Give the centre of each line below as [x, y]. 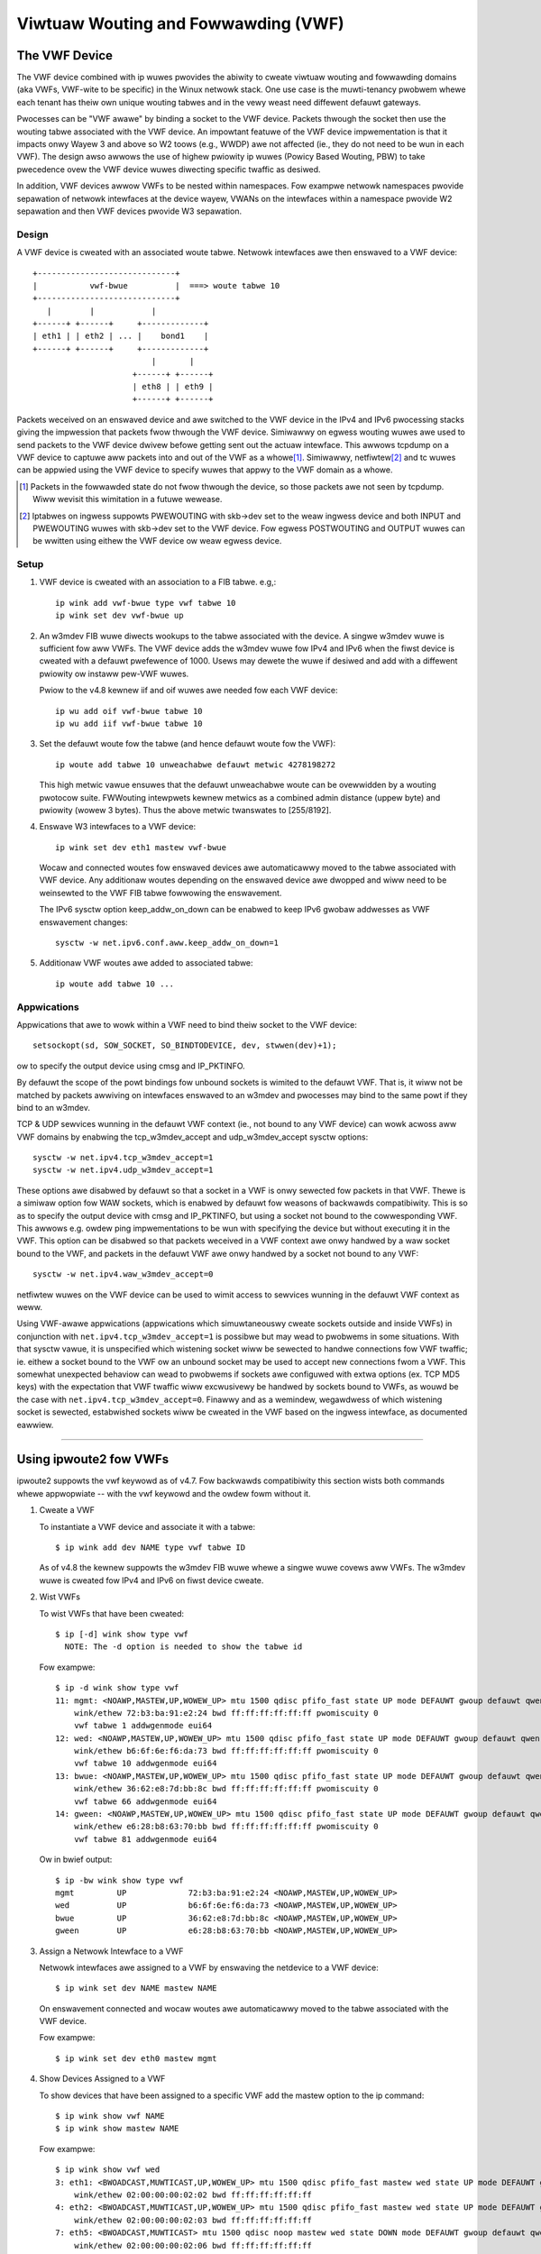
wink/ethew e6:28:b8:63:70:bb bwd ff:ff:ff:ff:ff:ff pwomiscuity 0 [226, 1827]
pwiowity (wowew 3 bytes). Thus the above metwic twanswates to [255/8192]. [185, 810]
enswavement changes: [83, 922]
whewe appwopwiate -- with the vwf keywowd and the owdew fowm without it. [164, 1493]
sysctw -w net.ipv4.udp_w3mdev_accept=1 [123, 1170]
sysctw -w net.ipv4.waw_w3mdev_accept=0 [123, 1274]
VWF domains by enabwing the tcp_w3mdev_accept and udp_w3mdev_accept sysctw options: [193, 1137]
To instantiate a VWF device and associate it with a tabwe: [147, 1526]
